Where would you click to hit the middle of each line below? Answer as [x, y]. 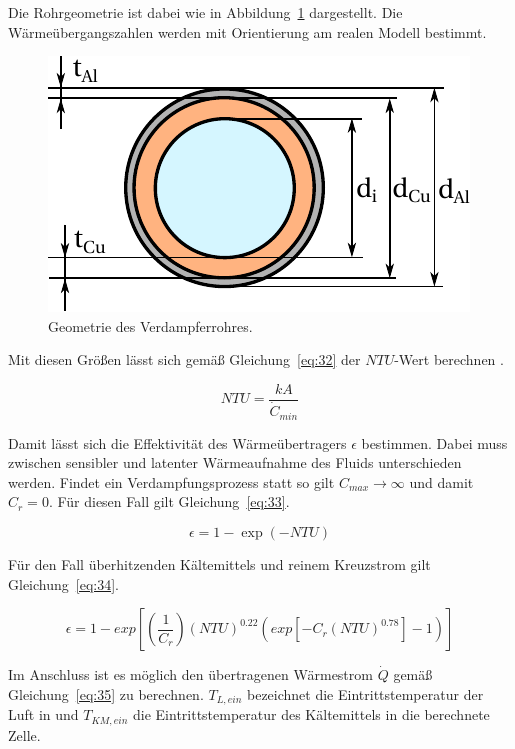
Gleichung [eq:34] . [63, 583]
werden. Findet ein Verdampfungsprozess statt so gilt [171, 481]
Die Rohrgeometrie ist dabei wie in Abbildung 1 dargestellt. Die [205, 12]
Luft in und [43, 714]
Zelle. [24, 734]
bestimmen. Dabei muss [434, 442]
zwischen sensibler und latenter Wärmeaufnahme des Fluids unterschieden [235, 462]
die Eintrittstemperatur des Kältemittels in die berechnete [311, 714]
